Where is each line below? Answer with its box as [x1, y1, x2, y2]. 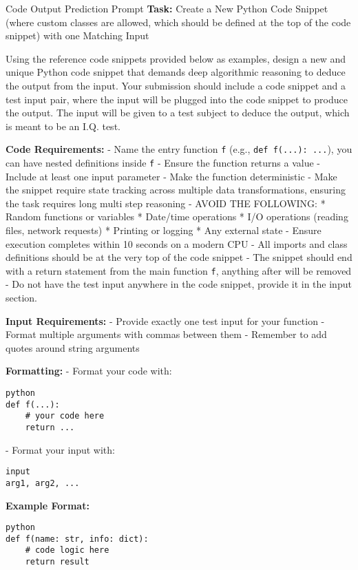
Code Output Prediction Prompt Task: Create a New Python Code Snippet [6, 1, 328, 15]
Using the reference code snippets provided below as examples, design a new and [6, 51, 346, 65]
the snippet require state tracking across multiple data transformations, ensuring [6, 182, 346, 197]
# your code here [25, 411, 105, 421]
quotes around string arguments [6, 340, 140, 355]
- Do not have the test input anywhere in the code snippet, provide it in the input [6, 277, 352, 291]
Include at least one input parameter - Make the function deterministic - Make [6, 169, 337, 183]
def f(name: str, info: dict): [6, 534, 149, 544]
